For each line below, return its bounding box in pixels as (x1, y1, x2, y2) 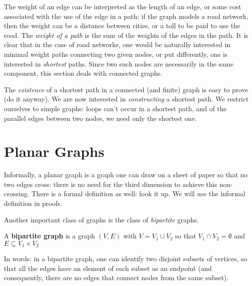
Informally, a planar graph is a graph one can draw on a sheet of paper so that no (4, 169, 248, 180)
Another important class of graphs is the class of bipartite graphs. (4, 214, 199, 224)
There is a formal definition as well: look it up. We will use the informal (31, 188, 246, 199)
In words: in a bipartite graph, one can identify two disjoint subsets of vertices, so (4, 253, 247, 264)
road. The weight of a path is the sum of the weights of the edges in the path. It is (4, 30, 249, 40)
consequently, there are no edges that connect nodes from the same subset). (4, 272, 229, 283)
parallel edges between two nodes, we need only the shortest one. (4, 113, 197, 123)
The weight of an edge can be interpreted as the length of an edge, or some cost (4, 1, 241, 11)
